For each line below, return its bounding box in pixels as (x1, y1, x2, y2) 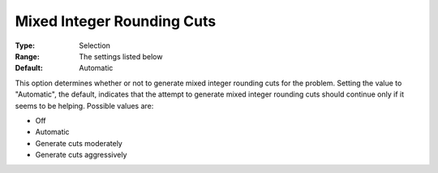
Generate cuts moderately (35, 138, 123, 148)
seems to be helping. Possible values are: (15, 101, 154, 110)
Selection (79, 41, 111, 50)
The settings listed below (79, 51, 163, 61)
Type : (15, 41, 36, 50)
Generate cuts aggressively (35, 150, 127, 160)
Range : (15, 51, 40, 61)
